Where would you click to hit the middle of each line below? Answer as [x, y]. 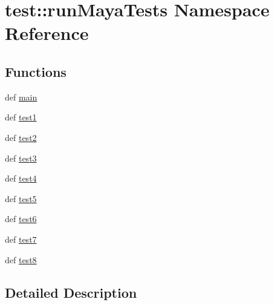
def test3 [21, 158]
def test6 [21, 219]
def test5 [21, 198]
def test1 [21, 117]
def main [21, 97]
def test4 [21, 178]
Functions [36, 71]
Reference [47, 33]
